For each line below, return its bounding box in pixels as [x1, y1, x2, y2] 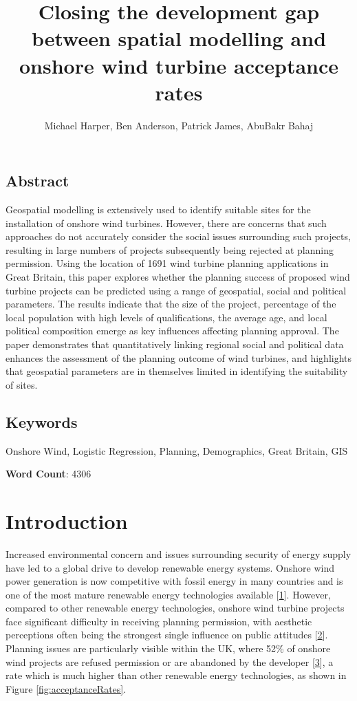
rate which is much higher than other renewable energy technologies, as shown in [6, 668, 347, 682]
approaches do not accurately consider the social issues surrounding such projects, [6, 229, 351, 244]
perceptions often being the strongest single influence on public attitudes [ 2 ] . [6, 627, 328, 642]
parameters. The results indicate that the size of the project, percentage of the [6, 296, 336, 311]
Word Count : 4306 [6, 466, 91, 481]
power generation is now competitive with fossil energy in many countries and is [6, 574, 343, 588]
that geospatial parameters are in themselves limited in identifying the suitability [6, 364, 348, 378]
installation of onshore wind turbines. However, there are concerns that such [6, 215, 327, 230]
